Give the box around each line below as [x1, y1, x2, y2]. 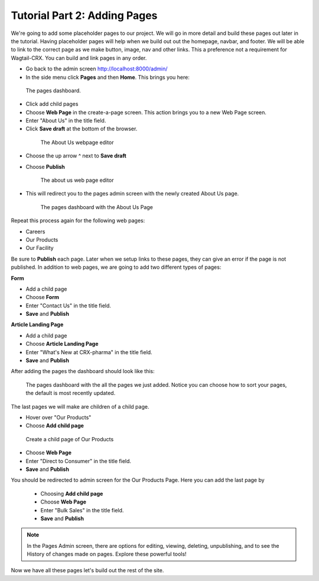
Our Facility [25, 245, 54, 252]
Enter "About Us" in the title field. [25, 117, 106, 124]
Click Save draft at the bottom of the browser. [25, 125, 138, 133]
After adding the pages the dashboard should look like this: [11, 368, 155, 375]
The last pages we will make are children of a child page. [11, 403, 149, 410]
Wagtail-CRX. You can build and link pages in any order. [11, 54, 147, 62]
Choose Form [25, 294, 59, 301]
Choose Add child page [25, 422, 84, 429]
